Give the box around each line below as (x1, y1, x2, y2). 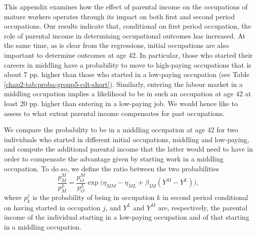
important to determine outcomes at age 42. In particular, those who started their (4, 49, 253, 60)
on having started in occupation (4, 202, 100, 212)
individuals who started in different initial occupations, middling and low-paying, (4, 134, 250, 144)
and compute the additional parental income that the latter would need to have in (4, 144, 253, 154)
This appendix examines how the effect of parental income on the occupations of (4, 1, 248, 11)
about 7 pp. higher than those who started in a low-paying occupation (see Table (4, 69, 250, 79)
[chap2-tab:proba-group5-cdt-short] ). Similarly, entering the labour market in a (4, 78, 243, 89)
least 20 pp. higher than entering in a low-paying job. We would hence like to (4, 98, 238, 108)
